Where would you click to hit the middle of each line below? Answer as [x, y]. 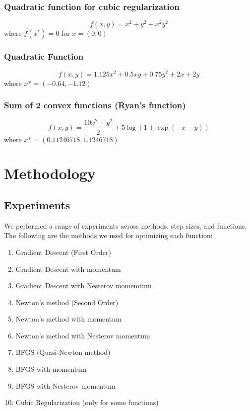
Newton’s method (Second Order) [67, 302]
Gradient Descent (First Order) [63, 252]
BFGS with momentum [51, 369]
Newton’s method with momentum [68, 319]
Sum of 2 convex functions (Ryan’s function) [95, 105]
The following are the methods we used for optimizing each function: [108, 235]
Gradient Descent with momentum [68, 269]
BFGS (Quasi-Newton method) [63, 352]
